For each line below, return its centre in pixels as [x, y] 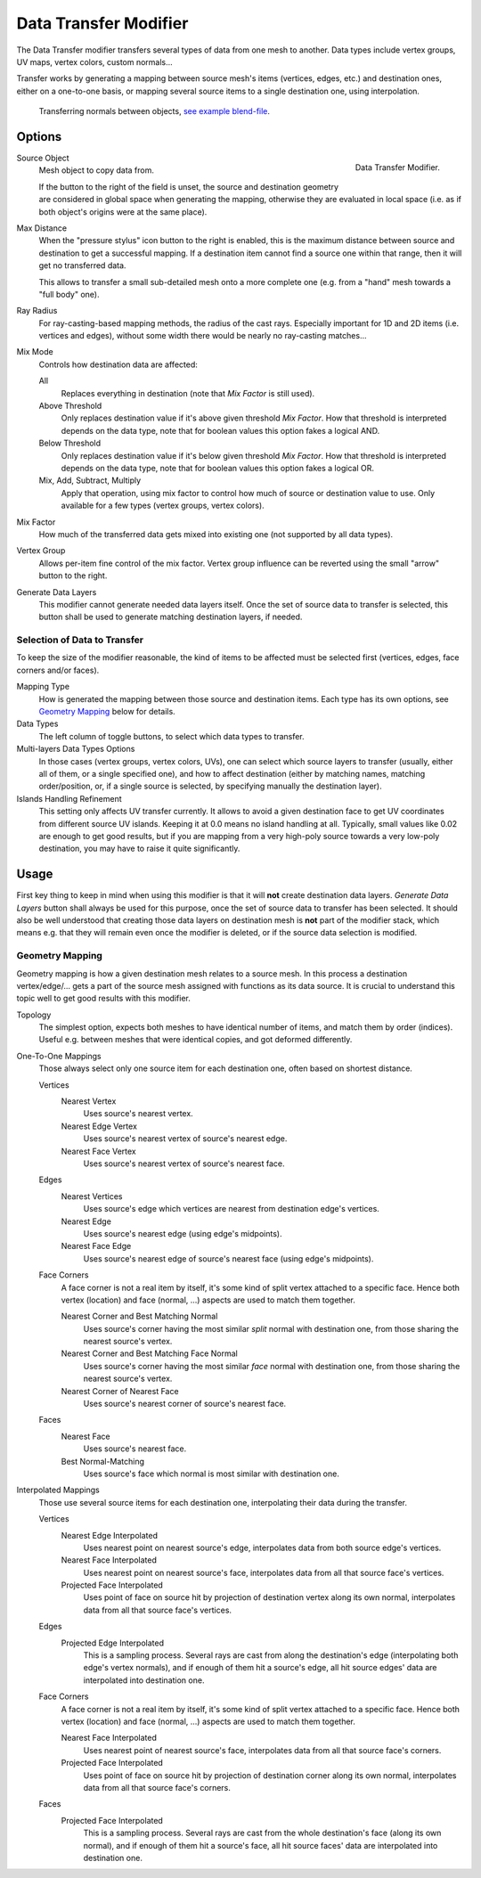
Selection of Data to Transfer [80, 640]
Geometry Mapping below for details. [107, 711]
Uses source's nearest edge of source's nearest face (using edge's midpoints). [228, 1258]
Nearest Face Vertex [99, 1151]
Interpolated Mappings [58, 1490]
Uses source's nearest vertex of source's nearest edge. [185, 1139]
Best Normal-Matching [103, 1461]
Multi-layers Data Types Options [76, 749]
